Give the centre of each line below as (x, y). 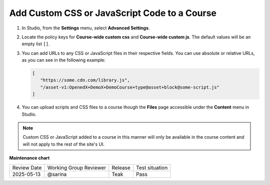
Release (121, 168)
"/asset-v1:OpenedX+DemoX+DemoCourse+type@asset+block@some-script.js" (130, 87)
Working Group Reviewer (77, 168)
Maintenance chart (29, 158)
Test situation (152, 168)
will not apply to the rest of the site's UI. (64, 144)
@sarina (57, 174)
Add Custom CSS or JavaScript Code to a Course (113, 13)
